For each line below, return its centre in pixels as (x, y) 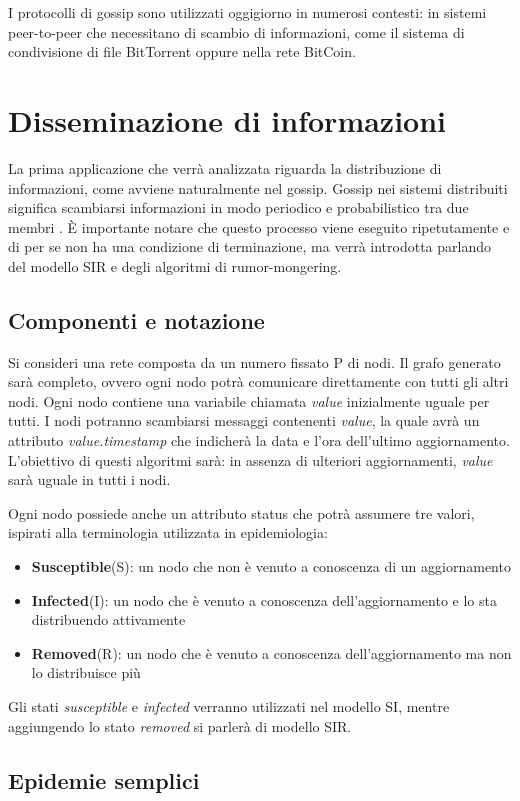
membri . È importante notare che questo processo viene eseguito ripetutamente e (259, 226)
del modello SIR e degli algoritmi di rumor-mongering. (175, 265)
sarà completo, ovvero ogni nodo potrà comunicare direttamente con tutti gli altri (258, 381)
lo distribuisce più (86, 672)
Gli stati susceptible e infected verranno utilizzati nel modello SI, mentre (229, 705)
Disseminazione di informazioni (227, 119)
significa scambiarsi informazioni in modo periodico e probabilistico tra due (238, 207)
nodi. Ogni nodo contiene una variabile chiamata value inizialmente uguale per (249, 400)
